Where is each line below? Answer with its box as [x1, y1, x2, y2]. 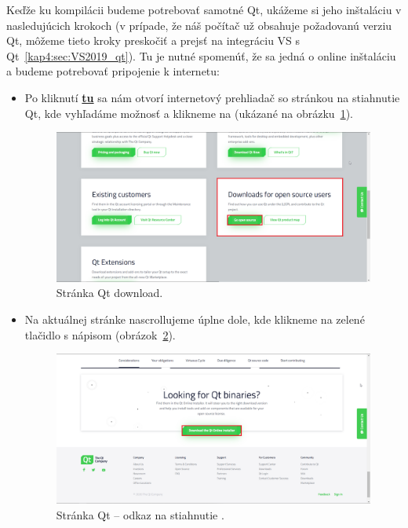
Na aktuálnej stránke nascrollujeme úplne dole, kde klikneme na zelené [24, 311, 365, 328]
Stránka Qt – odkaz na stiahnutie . [56, 506, 224, 522]
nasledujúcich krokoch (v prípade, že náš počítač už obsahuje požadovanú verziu [6, 16, 392, 33]
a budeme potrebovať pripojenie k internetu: [6, 63, 220, 79]
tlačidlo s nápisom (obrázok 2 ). [24, 326, 176, 343]
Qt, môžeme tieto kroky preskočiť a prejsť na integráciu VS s [6, 32, 301, 49]
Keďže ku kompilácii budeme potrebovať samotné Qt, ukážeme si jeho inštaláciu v [6, 2, 402, 17]
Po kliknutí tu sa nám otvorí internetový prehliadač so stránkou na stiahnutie [24, 89, 400, 105]
